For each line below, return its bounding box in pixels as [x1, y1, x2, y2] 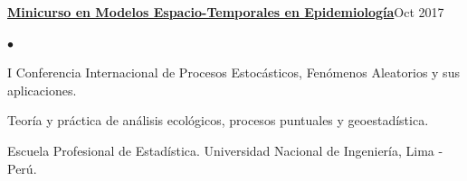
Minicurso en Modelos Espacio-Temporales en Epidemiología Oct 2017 [7, 3, 444, 21]
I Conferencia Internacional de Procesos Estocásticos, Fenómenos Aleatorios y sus [7, 63, 460, 82]
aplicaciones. [7, 80, 77, 99]
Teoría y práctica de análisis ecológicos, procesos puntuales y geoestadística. [7, 111, 429, 130]
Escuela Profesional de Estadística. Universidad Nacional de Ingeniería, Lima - [7, 140, 443, 159]
